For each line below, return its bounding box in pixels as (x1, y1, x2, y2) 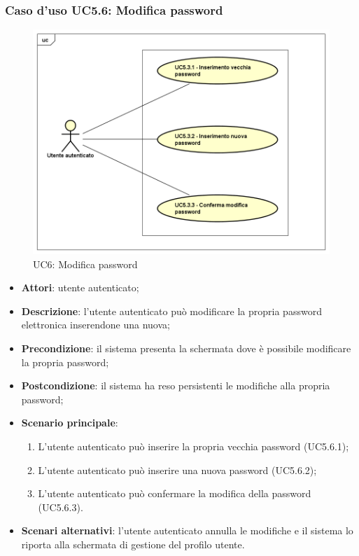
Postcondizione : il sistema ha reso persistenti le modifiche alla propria (21, 378, 330, 393)
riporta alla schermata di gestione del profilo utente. (21, 537, 245, 552)
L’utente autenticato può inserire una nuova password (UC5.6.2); (38, 462, 317, 477)
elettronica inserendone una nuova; (21, 317, 170, 332)
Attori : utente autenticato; (21, 280, 139, 295)
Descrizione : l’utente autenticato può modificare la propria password (21, 303, 322, 318)
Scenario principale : (21, 415, 118, 430)
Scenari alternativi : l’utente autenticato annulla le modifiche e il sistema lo (21, 523, 353, 538)
